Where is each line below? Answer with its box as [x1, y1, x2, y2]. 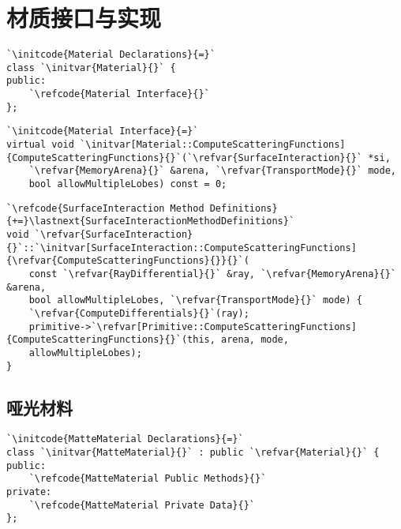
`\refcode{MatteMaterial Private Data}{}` [28, 499, 255, 511]
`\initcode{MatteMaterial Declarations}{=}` [6, 433, 244, 445]
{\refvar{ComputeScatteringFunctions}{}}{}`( [6, 255, 249, 267]
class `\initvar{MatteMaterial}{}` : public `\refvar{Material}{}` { [6, 447, 380, 459]
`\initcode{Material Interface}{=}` [6, 126, 199, 137]
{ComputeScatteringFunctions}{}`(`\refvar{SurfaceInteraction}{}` [6, 152, 363, 163]
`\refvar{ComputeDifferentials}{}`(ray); [28, 307, 249, 319]
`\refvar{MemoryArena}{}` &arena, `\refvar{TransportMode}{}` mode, [28, 165, 396, 177]
